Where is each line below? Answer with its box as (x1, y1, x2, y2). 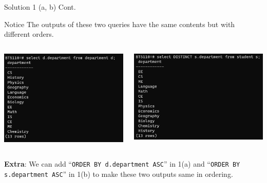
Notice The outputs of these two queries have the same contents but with (4, 18, 235, 29)
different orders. (4, 29, 54, 39)
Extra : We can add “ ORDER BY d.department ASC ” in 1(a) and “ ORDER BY (4, 158, 240, 169)
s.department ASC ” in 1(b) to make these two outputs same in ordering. (4, 168, 233, 179)
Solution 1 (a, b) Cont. (4, 2, 76, 12)
